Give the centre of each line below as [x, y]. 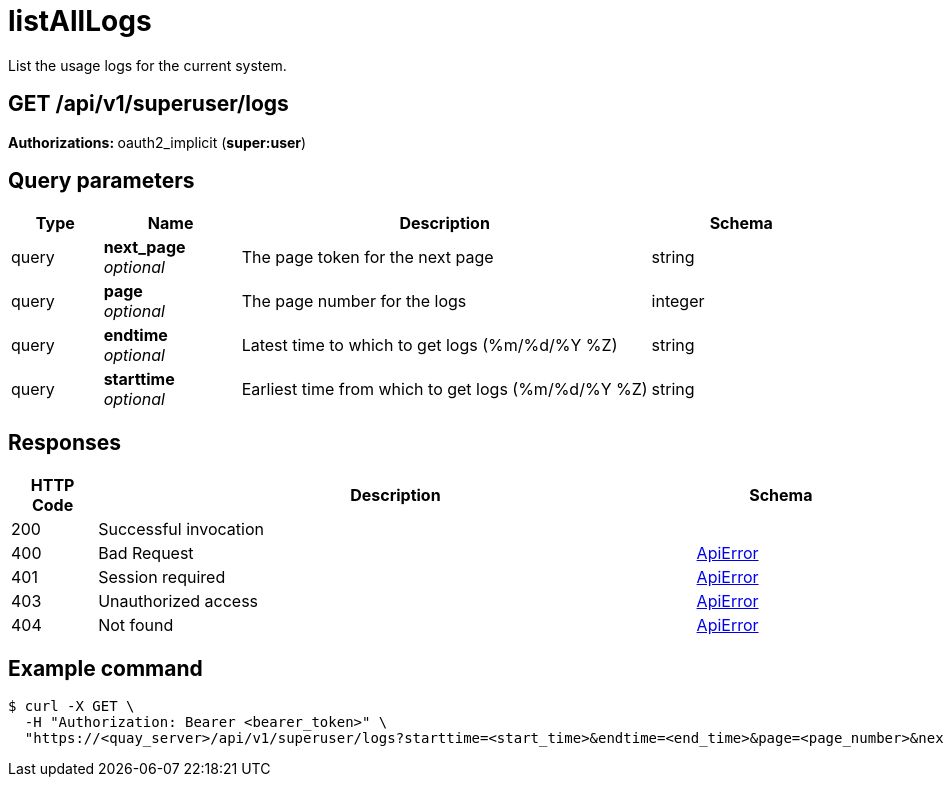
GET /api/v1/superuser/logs [148, 104]
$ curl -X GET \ [71, 706]
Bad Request [146, 553]
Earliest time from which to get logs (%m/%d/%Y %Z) [444, 389]
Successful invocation [181, 529]
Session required [162, 577]
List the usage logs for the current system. [147, 65]
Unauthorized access [178, 601]
